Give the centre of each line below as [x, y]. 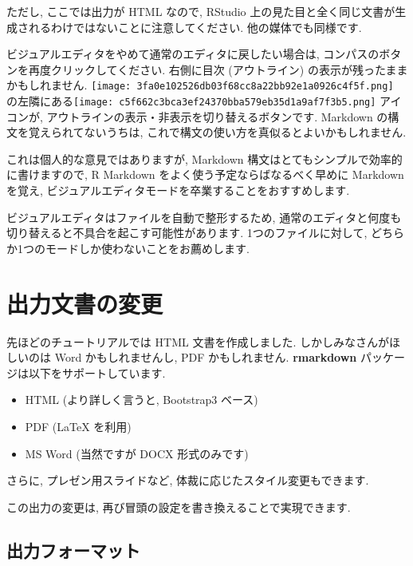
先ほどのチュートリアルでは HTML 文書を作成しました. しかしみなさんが [198, 341]
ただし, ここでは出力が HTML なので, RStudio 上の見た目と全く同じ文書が [201, 11]
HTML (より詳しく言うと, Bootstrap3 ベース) [142, 400]
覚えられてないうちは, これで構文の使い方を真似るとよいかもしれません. [217, 132]
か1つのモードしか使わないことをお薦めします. [128, 248]
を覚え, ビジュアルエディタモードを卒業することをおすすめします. [178, 190]
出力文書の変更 [85, 303]
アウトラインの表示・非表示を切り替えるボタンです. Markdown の [217, 116]
